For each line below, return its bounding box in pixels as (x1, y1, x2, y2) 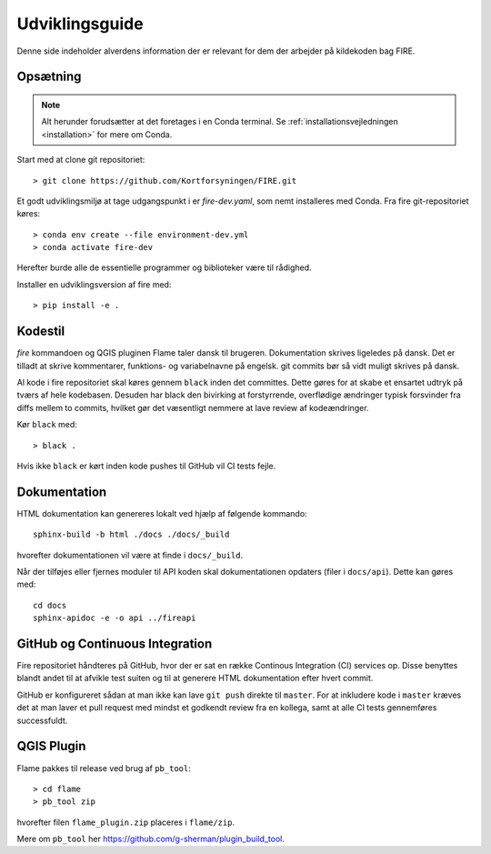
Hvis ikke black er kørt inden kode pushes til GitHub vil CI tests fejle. (16, 460, 276, 471)
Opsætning (16, 69, 82, 85)
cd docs (33, 600, 67, 610)
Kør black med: (16, 419, 77, 430)
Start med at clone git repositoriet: (16, 155, 145, 166)
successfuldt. (16, 715, 68, 726)
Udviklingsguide (16, 14, 145, 34)
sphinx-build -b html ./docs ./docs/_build (33, 529, 230, 540)
